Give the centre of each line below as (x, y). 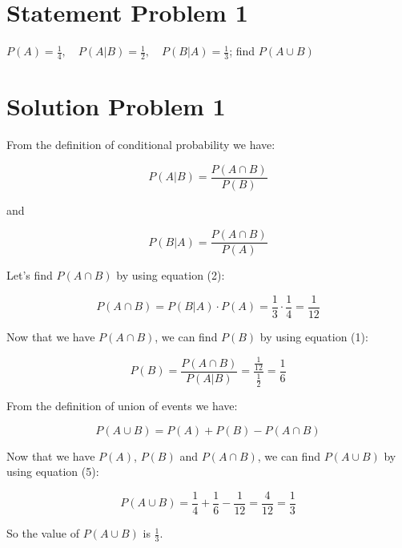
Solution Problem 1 (116, 106)
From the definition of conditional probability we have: (141, 145)
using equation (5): (53, 471)
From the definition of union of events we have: (122, 406)
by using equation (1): (314, 337)
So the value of (43, 533)
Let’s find (30, 275)
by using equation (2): (171, 275)
